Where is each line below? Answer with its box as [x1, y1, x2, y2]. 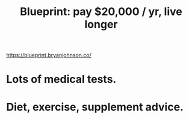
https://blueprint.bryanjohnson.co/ [6, 52, 92, 59]
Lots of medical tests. [6, 73, 117, 86]
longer [84, 17, 118, 31]
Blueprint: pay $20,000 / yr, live [20, 5, 182, 19]
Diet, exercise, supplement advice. [6, 100, 184, 114]
